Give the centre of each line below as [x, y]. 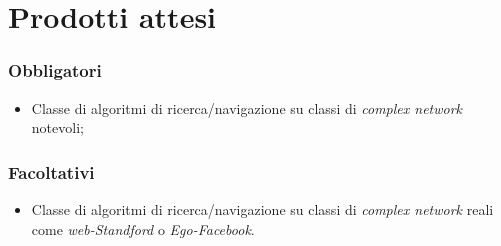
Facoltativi [51, 171]
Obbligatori [55, 70]
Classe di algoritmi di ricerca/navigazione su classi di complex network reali [262, 209]
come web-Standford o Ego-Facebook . [143, 228]
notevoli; [57, 127]
